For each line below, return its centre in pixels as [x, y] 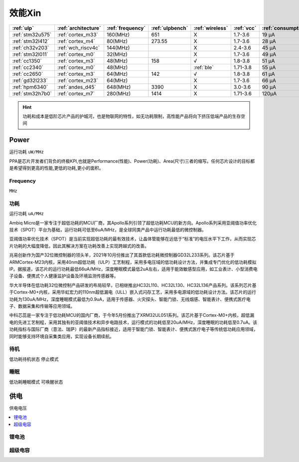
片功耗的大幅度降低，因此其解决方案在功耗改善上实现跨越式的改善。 [79, 246]
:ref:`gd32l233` [30, 80]
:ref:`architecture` [79, 28]
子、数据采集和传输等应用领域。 [42, 306]
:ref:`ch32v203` [31, 47]
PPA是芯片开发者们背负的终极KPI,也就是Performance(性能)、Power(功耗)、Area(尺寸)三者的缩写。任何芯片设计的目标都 [132, 161]
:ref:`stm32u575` [32, 34]
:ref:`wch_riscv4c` [79, 47]
